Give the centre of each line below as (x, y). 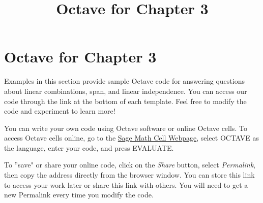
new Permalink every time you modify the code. (79, 195)
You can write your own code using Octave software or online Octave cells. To (126, 128)
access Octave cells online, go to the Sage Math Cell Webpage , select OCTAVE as (132, 138)
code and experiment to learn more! (60, 111)
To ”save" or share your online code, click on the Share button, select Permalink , (130, 165)
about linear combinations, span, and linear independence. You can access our (126, 91)
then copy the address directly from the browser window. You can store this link (129, 175)
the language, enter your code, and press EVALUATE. (89, 147)
